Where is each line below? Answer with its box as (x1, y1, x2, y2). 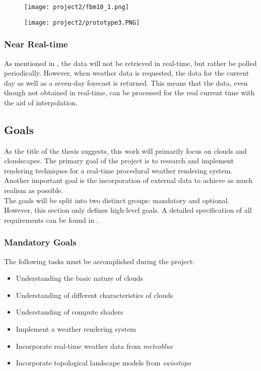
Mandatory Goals (4, 236, 77, 249)
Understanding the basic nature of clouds (16, 273, 144, 283)
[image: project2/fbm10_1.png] (24, 4, 129, 11)
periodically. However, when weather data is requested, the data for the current (4, 68, 249, 78)
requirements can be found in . (4, 214, 99, 225)
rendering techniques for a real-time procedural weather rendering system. (4, 165, 233, 175)
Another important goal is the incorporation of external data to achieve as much (4, 175, 253, 185)
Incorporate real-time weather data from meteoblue (16, 340, 173, 351)
